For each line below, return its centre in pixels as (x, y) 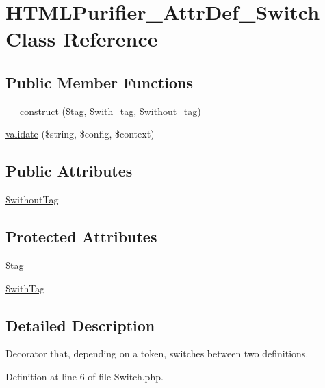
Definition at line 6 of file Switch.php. (84, 376)
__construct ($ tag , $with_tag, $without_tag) (103, 111)
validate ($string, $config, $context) (80, 134)
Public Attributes (69, 171)
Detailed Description (80, 325)
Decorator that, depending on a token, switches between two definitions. (157, 353)
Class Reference (82, 39)
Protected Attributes (81, 236)
